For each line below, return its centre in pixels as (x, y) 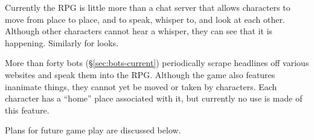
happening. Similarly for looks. (62, 42)
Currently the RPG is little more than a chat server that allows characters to (148, 7)
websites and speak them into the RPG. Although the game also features (140, 74)
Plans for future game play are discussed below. (93, 130)
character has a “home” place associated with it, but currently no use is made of (154, 98)
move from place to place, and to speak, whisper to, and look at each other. (145, 19)
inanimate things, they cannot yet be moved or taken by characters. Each (141, 86)
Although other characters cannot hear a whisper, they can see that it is (139, 31)
